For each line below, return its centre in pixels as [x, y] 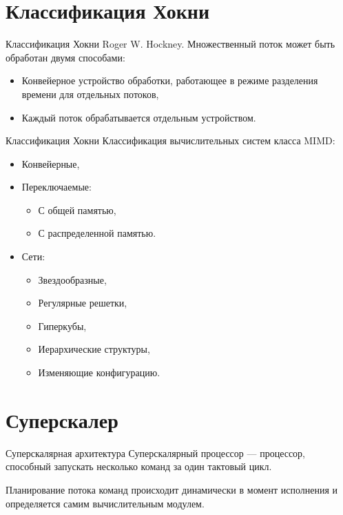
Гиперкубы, [62, 325]
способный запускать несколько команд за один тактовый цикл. [139, 466]
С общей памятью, [77, 210]
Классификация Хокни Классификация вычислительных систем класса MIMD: [170, 140]
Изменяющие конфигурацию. [99, 372]
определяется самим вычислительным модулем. [105, 503]
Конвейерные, [51, 163]
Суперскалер [62, 419]
